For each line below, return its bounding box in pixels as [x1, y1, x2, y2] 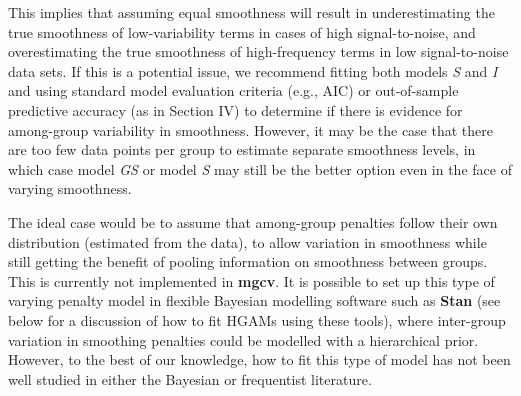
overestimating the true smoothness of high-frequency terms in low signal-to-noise [8, 41, 509, 62]
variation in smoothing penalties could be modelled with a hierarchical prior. [8, 329, 479, 350]
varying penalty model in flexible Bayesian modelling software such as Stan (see [8, 290, 501, 311]
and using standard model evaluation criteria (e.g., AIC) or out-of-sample [8, 80, 459, 101]
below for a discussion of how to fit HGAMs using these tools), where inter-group [8, 309, 506, 330]
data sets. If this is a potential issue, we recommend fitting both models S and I [8, 60, 498, 81]
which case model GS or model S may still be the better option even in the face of [8, 158, 512, 179]
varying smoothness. [8, 178, 132, 199]
